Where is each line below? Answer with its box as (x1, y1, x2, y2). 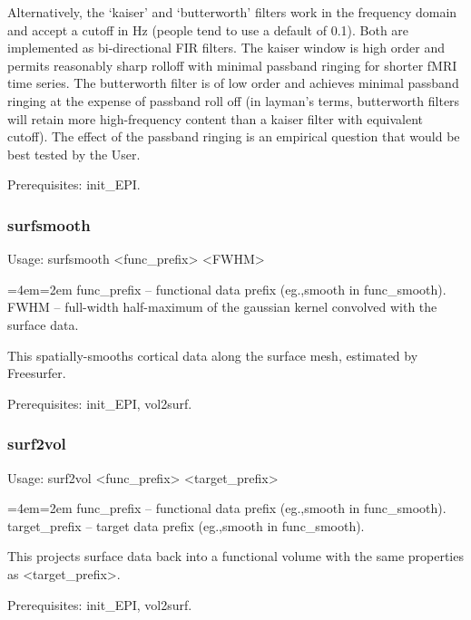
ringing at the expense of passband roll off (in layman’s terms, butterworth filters (7, 91, 460, 110)
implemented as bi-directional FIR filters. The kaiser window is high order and (7, 38, 445, 57)
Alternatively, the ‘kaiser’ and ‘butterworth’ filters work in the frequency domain (7, 3, 457, 21)
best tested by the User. (7, 144, 141, 163)
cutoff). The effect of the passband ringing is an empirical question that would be (7, 127, 460, 146)
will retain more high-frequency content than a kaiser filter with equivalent (7, 109, 424, 128)
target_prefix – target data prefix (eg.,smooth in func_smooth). (7, 516, 365, 535)
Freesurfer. (7, 363, 66, 383)
